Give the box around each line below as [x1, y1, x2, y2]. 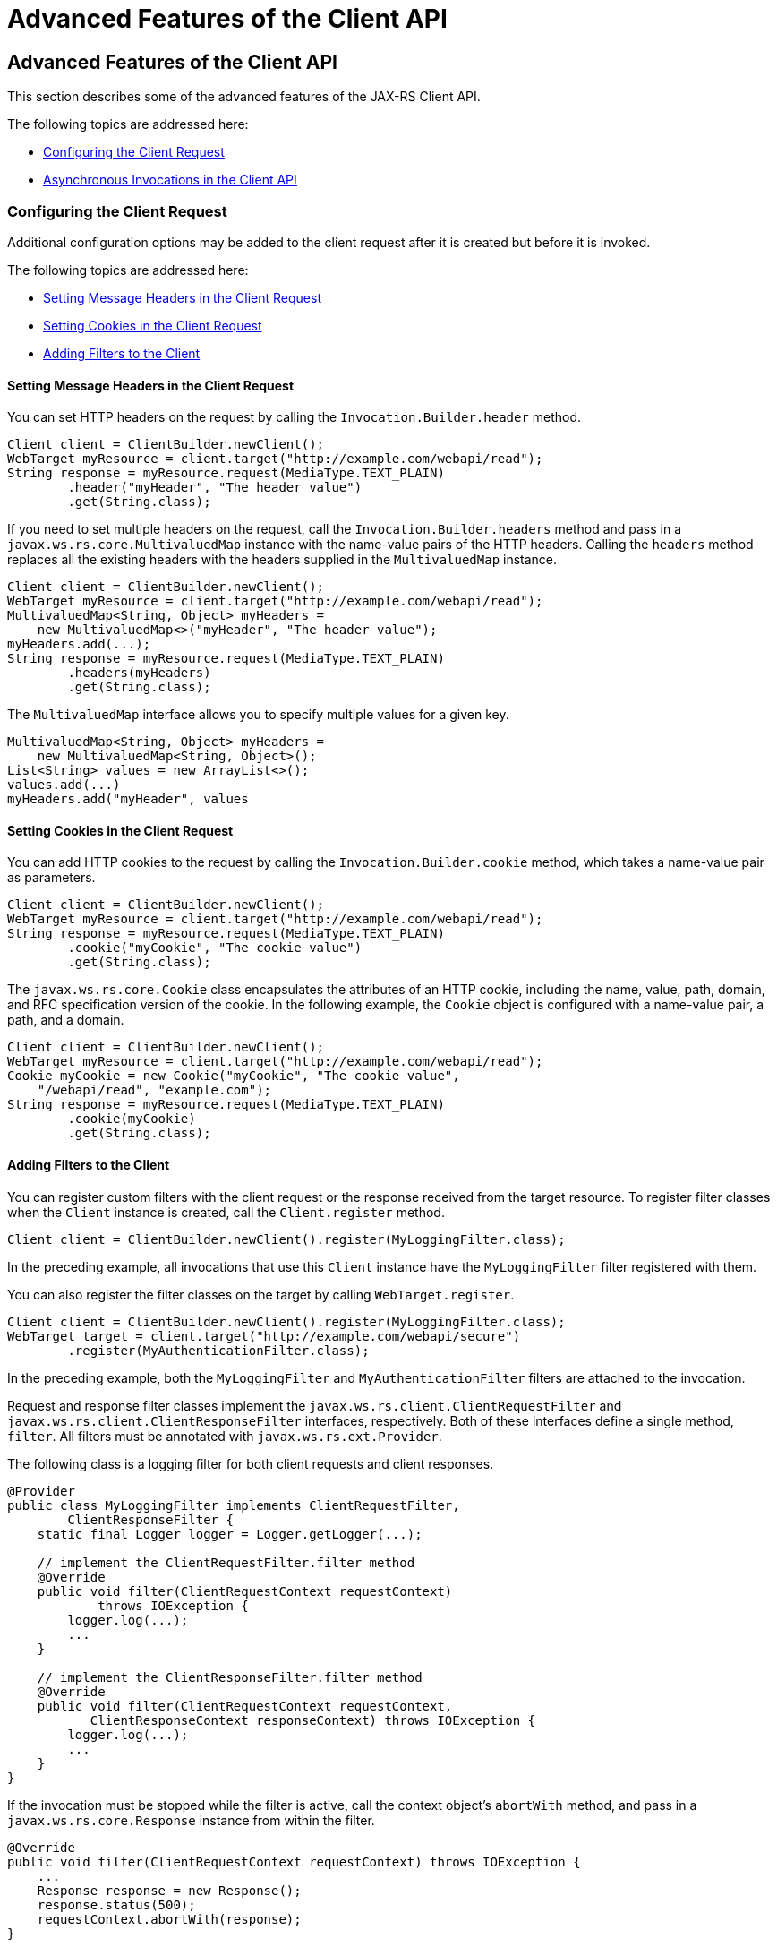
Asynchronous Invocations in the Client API [43, 172, 297, 188]
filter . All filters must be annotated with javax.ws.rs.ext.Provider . [7, 1428, 442, 1444]
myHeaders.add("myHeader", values [7, 792, 249, 807]
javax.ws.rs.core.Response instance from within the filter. [7, 1812, 375, 1828]
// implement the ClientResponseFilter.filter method [37, 1669, 423, 1685]
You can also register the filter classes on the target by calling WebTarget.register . [7, 1286, 515, 1302]
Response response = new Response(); [37, 1883, 302, 1898]
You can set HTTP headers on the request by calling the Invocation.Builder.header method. [7, 409, 582, 425]
